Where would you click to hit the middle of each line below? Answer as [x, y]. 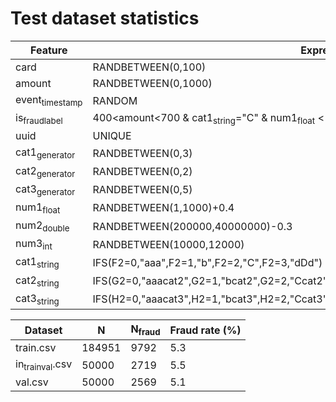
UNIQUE [112, 136]
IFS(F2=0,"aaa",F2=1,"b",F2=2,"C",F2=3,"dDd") [207, 263]
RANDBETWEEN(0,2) [142, 172]
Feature [49, 50]
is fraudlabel [39, 119]
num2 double [42, 226]
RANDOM [115, 100]
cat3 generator [45, 189]
